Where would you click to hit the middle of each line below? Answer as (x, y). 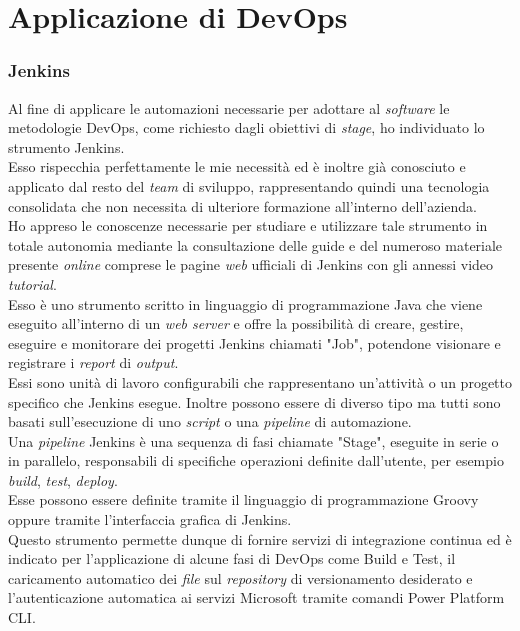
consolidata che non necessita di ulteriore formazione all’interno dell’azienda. (243, 205)
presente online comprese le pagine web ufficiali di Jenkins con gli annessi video (251, 264)
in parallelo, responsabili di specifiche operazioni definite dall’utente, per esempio (256, 460)
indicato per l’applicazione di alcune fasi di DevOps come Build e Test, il (232, 558)
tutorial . (32, 283)
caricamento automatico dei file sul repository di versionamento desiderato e (240, 577)
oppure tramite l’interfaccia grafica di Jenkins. (150, 519)
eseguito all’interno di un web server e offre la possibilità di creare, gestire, (236, 323)
